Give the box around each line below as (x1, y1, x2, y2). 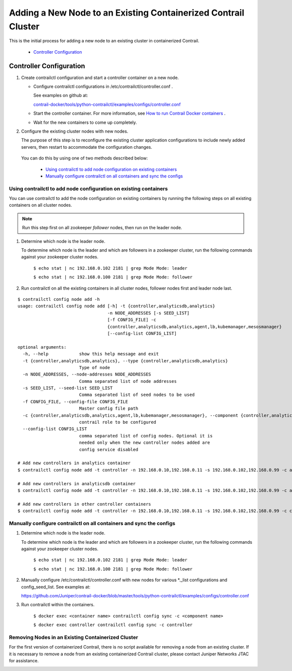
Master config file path (79, 406, 139, 412)
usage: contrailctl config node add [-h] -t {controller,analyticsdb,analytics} (18, 303, 216, 309)
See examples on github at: (33, 93, 89, 99)
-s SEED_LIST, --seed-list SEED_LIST (22, 385, 113, 391)
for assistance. (9, 658, 39, 664)
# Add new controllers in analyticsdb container (18, 481, 136, 486)
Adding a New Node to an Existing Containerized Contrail (9, 7, 244, 18)
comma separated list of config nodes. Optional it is (79, 433, 213, 438)
